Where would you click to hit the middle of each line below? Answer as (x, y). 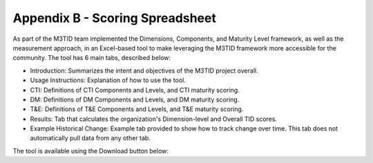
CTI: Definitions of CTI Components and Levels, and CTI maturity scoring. (135, 90)
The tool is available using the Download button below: (91, 151)
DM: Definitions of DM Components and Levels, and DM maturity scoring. (135, 99)
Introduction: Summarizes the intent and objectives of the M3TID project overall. (144, 70)
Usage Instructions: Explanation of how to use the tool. (108, 80)
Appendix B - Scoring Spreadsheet (115, 18)
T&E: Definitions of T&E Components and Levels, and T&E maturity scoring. (137, 109)
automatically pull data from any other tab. (90, 138)
